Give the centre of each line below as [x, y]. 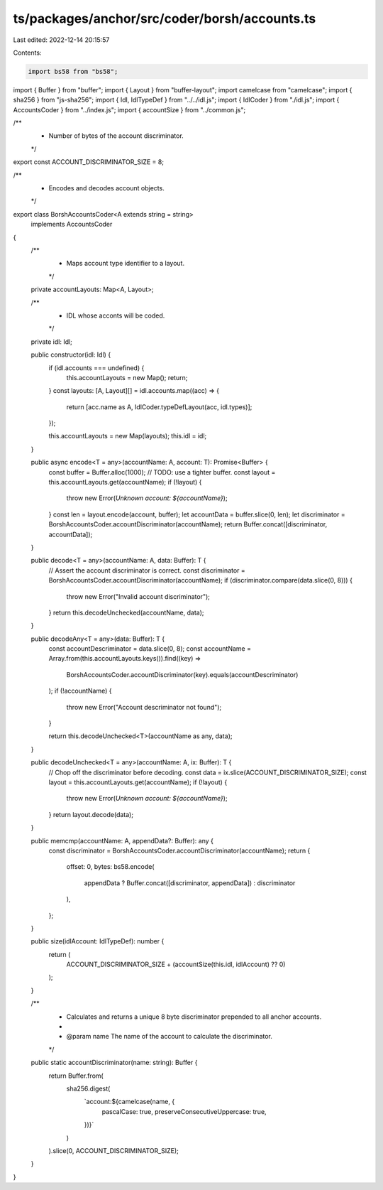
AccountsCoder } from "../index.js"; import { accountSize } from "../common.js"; [129, 109]
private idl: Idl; [51, 342]
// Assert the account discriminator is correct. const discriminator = [147, 570]
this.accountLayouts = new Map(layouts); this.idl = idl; [128, 436]
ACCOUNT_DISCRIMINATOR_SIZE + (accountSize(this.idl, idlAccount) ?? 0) [176, 964]
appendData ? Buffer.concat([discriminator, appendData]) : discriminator [190, 883]
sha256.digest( [88, 1088]
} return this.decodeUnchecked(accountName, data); [126, 612]
